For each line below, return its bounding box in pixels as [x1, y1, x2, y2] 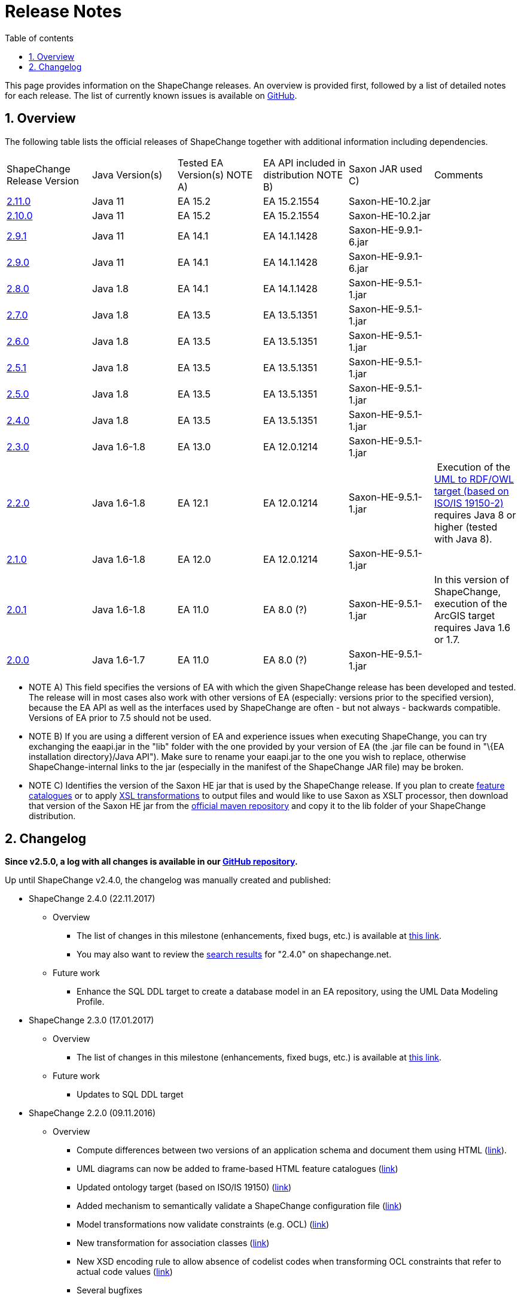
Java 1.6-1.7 [92, 653, 145, 666]
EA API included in [263, 156, 346, 169]
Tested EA [177, 156, 224, 169]
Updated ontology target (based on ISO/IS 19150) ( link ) [77, 1182, 292, 1193]
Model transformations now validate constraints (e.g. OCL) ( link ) [77, 1219, 330, 1230]
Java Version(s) [92, 168, 163, 181]
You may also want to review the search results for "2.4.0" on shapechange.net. [77, 949, 392, 960]
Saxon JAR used [348, 162, 422, 175]
